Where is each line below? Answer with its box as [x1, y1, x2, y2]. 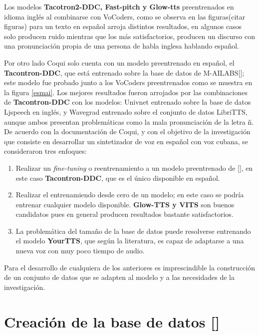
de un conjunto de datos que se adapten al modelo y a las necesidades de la [4, 272, 235, 282]
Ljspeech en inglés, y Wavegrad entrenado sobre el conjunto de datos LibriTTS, [4, 106, 248, 117]
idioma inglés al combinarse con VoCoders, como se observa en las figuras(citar [4, 11, 246, 22]
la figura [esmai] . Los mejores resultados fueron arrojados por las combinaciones [4, 87, 248, 97]
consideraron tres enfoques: [4, 146, 87, 156]
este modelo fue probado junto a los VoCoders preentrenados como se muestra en [4, 77, 253, 88]
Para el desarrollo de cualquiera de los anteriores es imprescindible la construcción [4, 262, 256, 272]
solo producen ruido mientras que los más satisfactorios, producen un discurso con [4, 31, 255, 41]
